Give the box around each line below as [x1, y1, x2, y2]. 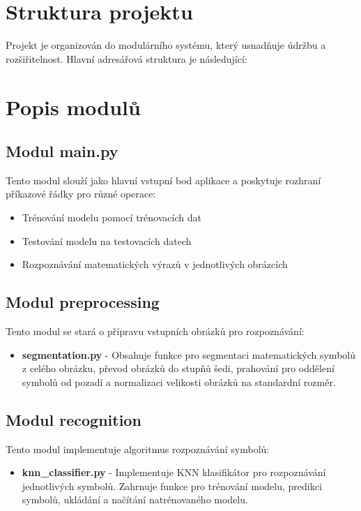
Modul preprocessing [6, 291, 160, 313]
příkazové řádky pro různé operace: [6, 186, 156, 201]
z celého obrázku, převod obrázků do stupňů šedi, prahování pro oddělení [22, 361, 335, 376]
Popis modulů [6, 92, 141, 121]
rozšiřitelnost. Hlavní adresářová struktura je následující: [6, 51, 247, 66]
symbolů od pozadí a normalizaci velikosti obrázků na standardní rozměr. [22, 374, 336, 389]
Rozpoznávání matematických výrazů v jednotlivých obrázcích [22, 257, 288, 272]
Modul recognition [6, 408, 141, 430]
